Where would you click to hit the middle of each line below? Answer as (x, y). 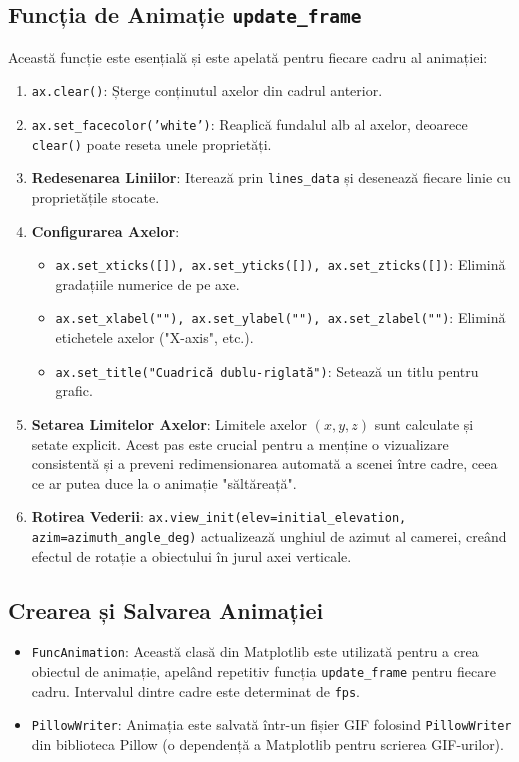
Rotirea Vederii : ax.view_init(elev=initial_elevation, (219, 516)
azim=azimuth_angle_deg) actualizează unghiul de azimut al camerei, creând (269, 535)
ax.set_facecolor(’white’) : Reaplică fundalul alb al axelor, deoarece (249, 124)
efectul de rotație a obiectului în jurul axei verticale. (191, 555)
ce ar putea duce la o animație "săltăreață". (164, 482)
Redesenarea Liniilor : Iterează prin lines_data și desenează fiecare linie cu (271, 177)
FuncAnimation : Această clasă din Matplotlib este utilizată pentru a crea (255, 651)
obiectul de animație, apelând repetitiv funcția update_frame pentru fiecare (263, 671)
